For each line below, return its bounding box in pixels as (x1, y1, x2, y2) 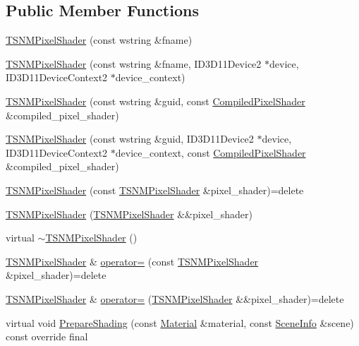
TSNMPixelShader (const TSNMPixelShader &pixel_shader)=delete (6, 182, 304, 197)
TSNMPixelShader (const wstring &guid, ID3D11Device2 (6, 131, 254, 146)
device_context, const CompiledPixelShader (115, 145, 306, 160)
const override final (6, 329, 88, 344)
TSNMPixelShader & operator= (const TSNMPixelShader (6, 253, 259, 268)
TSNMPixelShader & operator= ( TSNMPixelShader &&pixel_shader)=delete (6, 291, 344, 306)
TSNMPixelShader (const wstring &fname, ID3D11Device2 (6, 56, 262, 71)
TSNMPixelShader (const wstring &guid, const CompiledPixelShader (6, 93, 305, 108)
